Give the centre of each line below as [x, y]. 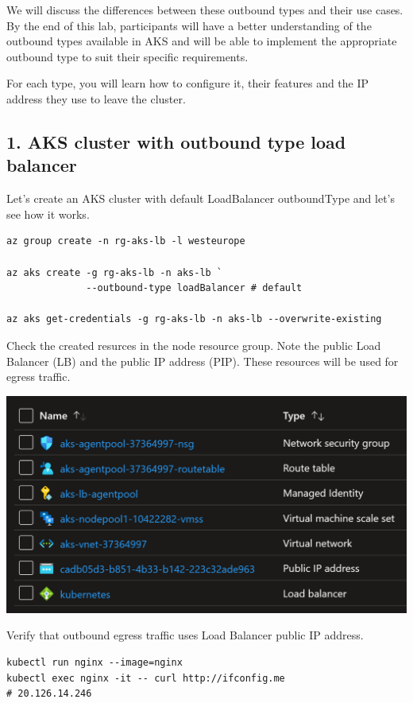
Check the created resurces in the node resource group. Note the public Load [194, 345]
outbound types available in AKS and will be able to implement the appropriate [202, 41]
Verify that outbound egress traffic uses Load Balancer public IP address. [185, 635]
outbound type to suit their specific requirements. [127, 56]
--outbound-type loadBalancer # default [194, 288]
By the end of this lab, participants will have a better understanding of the [189, 25]
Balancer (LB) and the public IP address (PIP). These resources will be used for [203, 361]
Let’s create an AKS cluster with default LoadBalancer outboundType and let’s [201, 198]
